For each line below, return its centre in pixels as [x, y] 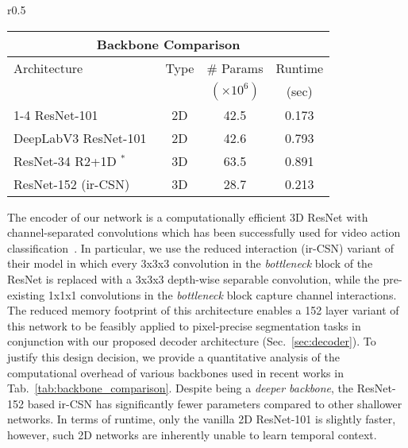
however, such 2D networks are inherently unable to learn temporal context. [192, 434]
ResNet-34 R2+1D [65, 160]
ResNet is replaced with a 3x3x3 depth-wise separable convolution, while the [193, 278]
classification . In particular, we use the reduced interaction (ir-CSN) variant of [200, 247]
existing [26, 294]
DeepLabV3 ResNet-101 [80, 137]
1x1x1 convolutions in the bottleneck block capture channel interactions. [222, 294]
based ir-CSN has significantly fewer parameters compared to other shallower [215, 403]
